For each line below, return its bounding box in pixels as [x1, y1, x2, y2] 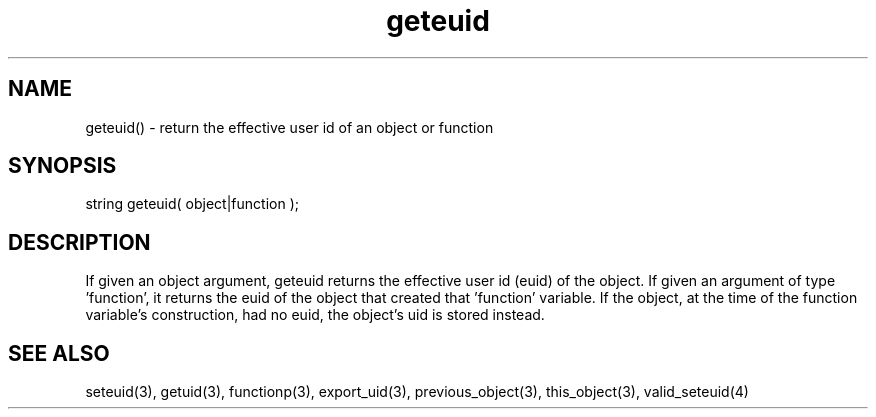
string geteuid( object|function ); [85, 195, 299, 213]
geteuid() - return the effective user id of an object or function [85, 118, 494, 136]
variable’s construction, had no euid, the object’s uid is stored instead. [85, 306, 545, 324]
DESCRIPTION [8, 229, 151, 255]
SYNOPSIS [8, 153, 117, 179]
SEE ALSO [8, 340, 110, 366]
